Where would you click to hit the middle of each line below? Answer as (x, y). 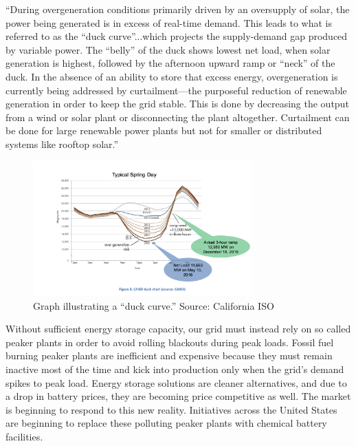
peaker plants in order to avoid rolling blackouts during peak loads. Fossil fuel (170, 342)
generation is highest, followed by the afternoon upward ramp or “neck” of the (170, 63)
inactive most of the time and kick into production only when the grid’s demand (175, 369)
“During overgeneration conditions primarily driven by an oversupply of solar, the (178, 9)
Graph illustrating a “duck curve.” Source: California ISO (154, 305)
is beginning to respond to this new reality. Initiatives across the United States (171, 409)
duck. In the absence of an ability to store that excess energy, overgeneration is (172, 76)
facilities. (24, 437)
